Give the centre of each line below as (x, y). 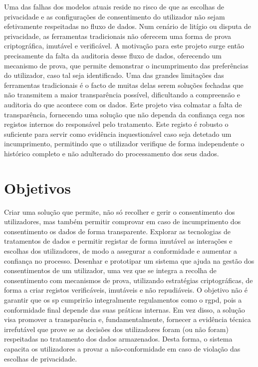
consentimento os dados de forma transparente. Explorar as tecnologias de (117, 231)
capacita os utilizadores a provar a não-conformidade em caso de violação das (122, 348)
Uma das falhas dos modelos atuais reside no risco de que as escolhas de (114, 6)
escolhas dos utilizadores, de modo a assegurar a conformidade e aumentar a (121, 251)
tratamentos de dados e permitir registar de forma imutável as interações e (118, 241)
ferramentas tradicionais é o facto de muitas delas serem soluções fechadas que (124, 85)
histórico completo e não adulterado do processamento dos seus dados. (112, 153)
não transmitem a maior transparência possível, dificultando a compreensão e (122, 95)
